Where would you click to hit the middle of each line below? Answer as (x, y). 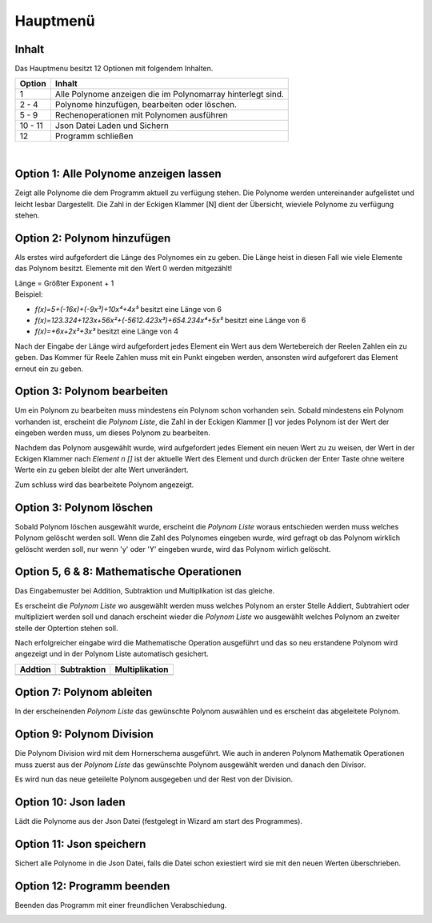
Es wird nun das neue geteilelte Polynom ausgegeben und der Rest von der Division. (154, 779)
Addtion (35, 669)
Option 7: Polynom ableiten (84, 692)
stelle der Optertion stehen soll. (67, 628)
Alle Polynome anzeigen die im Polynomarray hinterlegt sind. (169, 94)
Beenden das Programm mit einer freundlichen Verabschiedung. (121, 905)
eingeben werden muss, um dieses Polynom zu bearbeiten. (113, 433)
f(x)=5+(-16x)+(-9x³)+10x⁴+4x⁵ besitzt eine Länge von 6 (128, 309)
